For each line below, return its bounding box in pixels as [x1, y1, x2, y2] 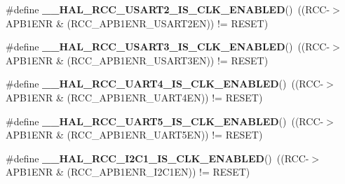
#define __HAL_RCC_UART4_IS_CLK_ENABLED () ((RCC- [6, 76, 324, 91]
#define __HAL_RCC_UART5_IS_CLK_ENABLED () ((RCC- [6, 113, 324, 128]
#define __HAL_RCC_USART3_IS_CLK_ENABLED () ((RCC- [6, 39, 330, 54]
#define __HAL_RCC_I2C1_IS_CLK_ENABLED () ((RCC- [6, 150, 309, 165]
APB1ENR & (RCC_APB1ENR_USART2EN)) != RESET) [6, 15, 269, 30]
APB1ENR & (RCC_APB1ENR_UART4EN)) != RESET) [6, 90, 263, 104]
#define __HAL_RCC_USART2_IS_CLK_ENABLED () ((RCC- [6, 2, 330, 16]
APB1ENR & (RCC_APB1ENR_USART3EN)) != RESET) [6, 52, 269, 67]
